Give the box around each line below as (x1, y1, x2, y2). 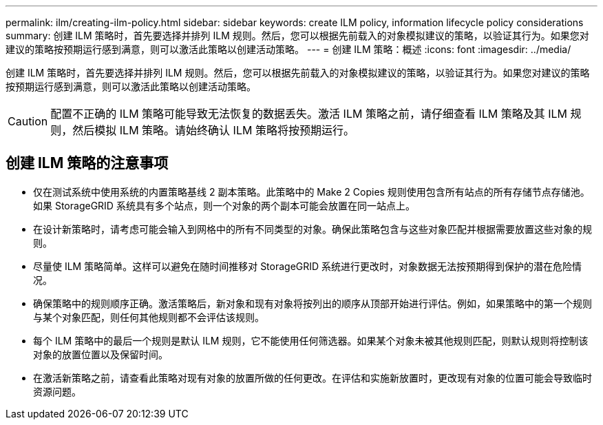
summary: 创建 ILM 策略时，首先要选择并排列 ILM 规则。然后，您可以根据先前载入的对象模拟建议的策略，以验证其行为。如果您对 (6, 30, 589, 41)
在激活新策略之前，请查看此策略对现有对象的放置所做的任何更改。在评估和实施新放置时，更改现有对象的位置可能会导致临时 (33, 371, 592, 384)
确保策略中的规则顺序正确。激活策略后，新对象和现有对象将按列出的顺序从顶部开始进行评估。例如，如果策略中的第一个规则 (33, 297, 592, 309)
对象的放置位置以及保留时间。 (33, 348, 168, 360)
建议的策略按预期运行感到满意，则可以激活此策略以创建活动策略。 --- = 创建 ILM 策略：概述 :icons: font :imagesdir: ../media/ (6, 43, 571, 55)
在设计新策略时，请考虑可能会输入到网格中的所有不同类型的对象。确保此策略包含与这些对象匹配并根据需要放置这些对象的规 (33, 222, 592, 235)
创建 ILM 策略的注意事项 (6, 154, 169, 172)
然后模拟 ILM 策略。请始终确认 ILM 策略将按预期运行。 (72, 123, 355, 137)
